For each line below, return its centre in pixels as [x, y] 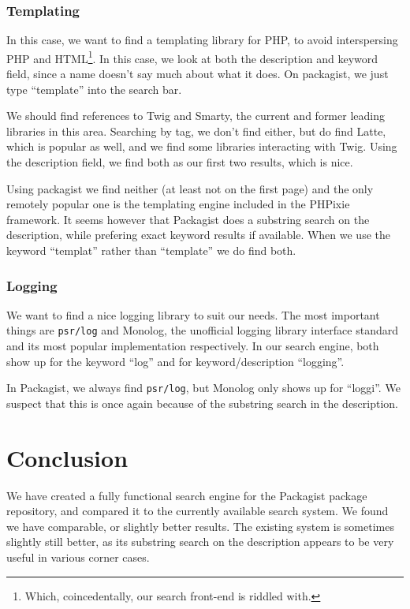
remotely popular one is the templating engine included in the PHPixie [178, 204]
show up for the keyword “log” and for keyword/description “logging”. [175, 361]
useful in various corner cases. [78, 557]
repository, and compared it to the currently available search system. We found [198, 511]
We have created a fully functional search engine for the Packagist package [187, 495]
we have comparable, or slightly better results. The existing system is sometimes [200, 526]
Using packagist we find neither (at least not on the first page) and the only [190, 188]
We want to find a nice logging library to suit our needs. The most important [193, 314]
